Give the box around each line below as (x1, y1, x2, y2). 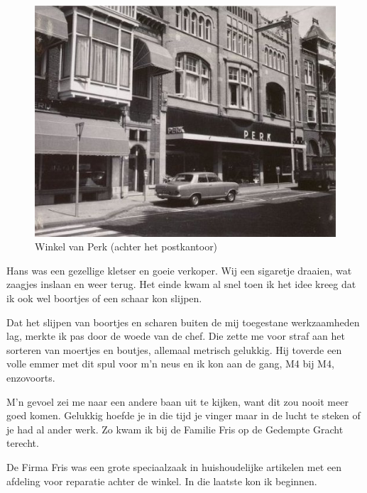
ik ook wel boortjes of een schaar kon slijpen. (6, 291, 202, 306)
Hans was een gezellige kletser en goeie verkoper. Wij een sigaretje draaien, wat (6, 262, 352, 277)
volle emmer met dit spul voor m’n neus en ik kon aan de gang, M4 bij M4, (6, 356, 334, 371)
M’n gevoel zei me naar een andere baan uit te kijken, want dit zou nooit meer (6, 394, 349, 409)
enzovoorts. (6, 370, 55, 384)
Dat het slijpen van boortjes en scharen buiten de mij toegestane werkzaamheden (6, 314, 360, 329)
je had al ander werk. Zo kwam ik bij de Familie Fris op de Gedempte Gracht (6, 421, 344, 436)
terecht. (6, 436, 39, 450)
